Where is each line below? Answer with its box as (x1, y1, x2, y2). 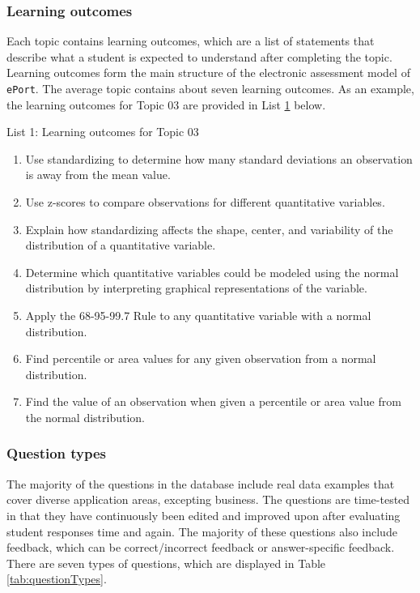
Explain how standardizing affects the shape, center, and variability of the (25, 220, 393, 237)
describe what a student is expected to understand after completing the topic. (6, 48, 392, 65)
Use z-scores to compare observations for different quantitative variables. (25, 194, 385, 211)
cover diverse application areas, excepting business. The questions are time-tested (6, 491, 410, 508)
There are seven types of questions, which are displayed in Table (6, 554, 326, 571)
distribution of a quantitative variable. (25, 237, 216, 254)
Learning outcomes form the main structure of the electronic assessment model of (6, 64, 410, 81)
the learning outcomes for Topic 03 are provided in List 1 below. (6, 96, 326, 113)
